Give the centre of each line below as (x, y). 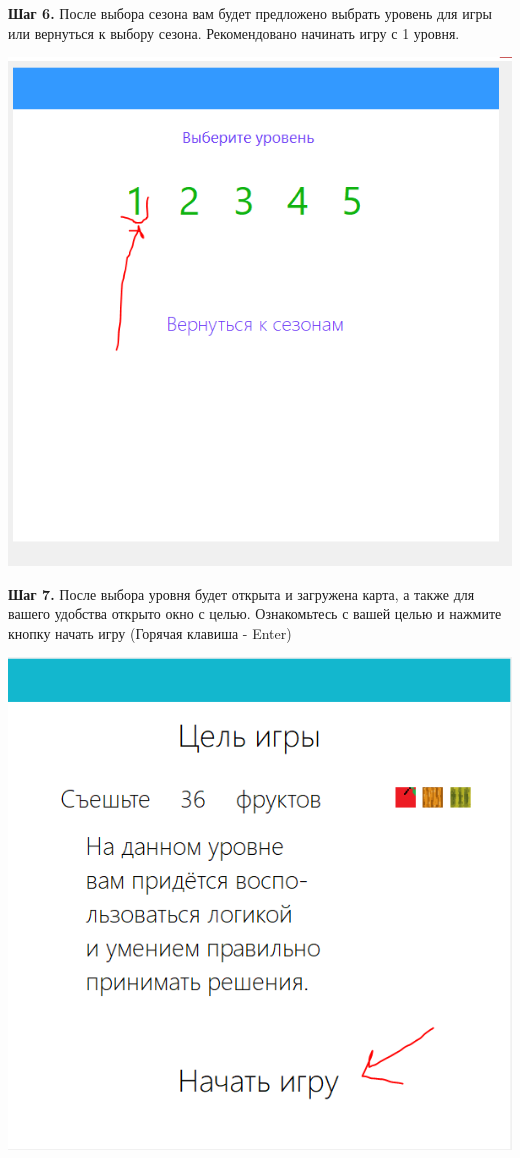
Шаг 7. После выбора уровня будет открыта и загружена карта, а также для (241, 593)
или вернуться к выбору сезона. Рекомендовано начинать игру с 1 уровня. (234, 32)
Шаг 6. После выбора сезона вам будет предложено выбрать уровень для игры (250, 13)
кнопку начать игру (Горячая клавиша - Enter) (150, 632)
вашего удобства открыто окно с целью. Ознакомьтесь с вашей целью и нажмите (255, 613)
